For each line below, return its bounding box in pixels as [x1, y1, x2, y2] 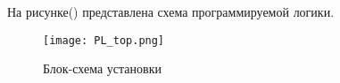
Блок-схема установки [43, 59, 162, 78]
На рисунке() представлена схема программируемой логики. [7, 3, 335, 20]
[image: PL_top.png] [43, 34, 165, 47]
